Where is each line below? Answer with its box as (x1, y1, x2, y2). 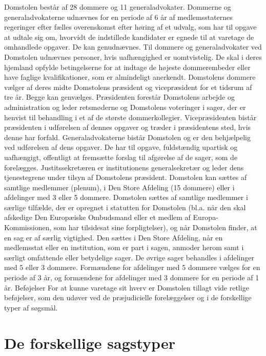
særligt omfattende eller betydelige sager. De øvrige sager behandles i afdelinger (4, 252, 254, 262)
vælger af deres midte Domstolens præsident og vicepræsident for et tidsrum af (4, 81, 252, 92)
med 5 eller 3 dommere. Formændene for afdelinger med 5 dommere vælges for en (4, 262, 260, 273)
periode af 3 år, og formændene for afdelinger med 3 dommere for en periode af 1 (4, 272, 259, 283)
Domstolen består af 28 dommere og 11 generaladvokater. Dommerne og (4, 2, 231, 12)
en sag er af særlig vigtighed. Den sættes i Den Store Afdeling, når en (4, 232, 223, 242)
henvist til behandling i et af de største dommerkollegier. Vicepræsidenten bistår (4, 112, 257, 122)
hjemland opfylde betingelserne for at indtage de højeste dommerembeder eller (4, 61, 251, 72)
